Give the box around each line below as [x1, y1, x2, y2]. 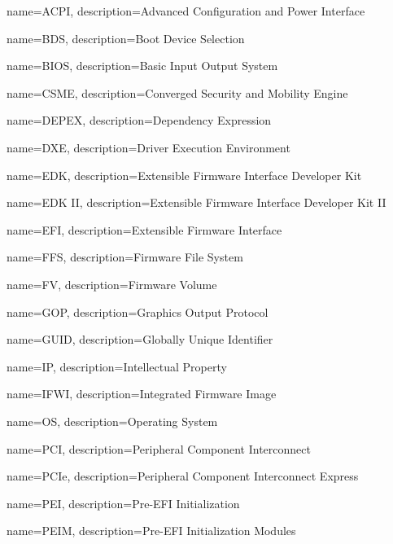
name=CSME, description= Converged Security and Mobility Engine [7, 84, 348, 101]
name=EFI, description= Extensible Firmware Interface [7, 221, 282, 238]
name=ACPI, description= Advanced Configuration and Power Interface [7, 2, 365, 19]
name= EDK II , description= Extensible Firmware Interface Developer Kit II [7, 194, 386, 211]
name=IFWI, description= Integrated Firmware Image [7, 385, 277, 402]
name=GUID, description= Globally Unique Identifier [7, 331, 273, 348]
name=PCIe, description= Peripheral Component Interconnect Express [7, 467, 359, 485]
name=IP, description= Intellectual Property [7, 358, 227, 375]
